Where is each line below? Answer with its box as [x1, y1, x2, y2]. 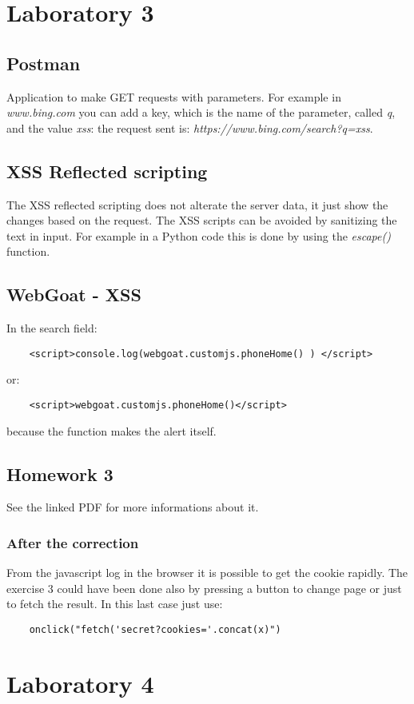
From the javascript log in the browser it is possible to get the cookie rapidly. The [6, 564, 408, 581]
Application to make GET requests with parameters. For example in [6, 88, 341, 105]
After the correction [6, 532, 139, 552]
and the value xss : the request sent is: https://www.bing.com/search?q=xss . [6, 119, 373, 136]
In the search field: [6, 320, 98, 336]
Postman [6, 50, 81, 75]
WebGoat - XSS [6, 282, 141, 307]
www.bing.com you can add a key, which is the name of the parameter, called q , [6, 104, 396, 121]
